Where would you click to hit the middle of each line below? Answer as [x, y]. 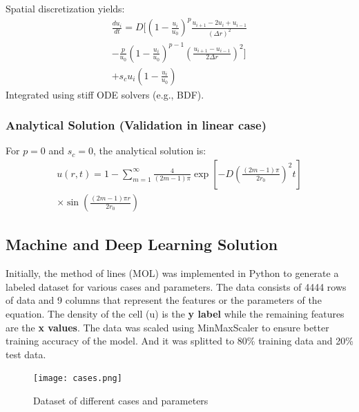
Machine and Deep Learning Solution [142, 244]
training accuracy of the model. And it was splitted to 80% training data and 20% [179, 341]
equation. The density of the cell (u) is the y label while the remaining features [175, 314]
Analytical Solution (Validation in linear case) [136, 125]
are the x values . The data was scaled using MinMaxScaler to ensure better [167, 327]
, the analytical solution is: [150, 151]
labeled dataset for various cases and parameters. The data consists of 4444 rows [176, 286]
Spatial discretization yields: [65, 8]
